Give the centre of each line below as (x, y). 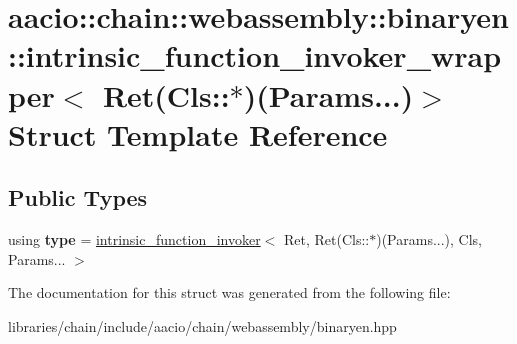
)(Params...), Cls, (429, 239)
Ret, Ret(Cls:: (326, 239)
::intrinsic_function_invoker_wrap (255, 55)
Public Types (78, 197)
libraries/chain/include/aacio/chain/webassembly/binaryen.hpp (202, 325)
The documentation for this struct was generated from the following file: (229, 292)
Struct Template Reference (198, 133)
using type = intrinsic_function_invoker (134, 239)
